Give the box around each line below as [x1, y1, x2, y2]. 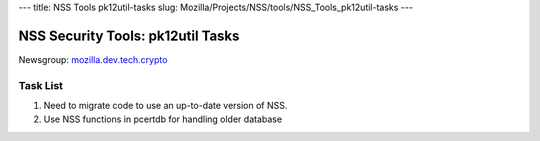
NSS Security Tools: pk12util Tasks [18, 27, 240, 44]
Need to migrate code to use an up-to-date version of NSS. [43, 100, 288, 112]
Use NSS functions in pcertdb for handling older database [43, 113, 283, 125]
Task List [18, 78, 64, 92]
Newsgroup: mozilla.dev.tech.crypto [18, 53, 168, 65]
